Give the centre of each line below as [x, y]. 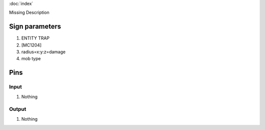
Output [18, 109]
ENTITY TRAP [36, 38]
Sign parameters [35, 27]
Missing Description [29, 13]
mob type [31, 59]
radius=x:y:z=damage [43, 52]
